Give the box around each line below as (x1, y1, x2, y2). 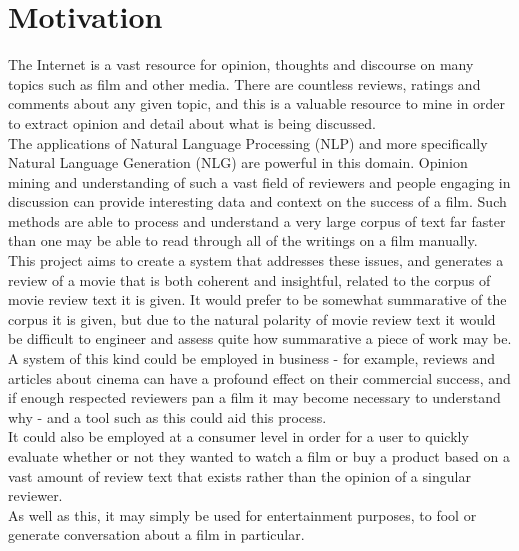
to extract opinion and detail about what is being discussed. (8, 112, 376, 133)
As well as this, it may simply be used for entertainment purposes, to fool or (8, 504, 477, 525)
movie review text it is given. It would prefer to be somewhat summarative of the (8, 289, 507, 310)
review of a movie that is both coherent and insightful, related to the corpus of (8, 269, 491, 290)
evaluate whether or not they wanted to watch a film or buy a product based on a (8, 446, 510, 466)
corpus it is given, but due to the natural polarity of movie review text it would (8, 308, 496, 329)
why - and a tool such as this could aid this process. (8, 406, 327, 427)
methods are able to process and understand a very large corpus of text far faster (8, 210, 506, 231)
